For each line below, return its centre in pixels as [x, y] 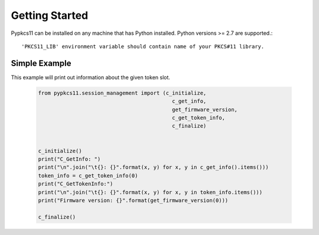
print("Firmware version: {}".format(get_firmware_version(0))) [133, 200]
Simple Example [41, 63]
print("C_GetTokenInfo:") [76, 184]
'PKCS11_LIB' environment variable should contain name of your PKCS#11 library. [143, 46]
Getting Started [50, 15]
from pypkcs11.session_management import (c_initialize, [122, 93]
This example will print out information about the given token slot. [91, 77]
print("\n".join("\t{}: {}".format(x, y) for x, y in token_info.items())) [150, 192]
